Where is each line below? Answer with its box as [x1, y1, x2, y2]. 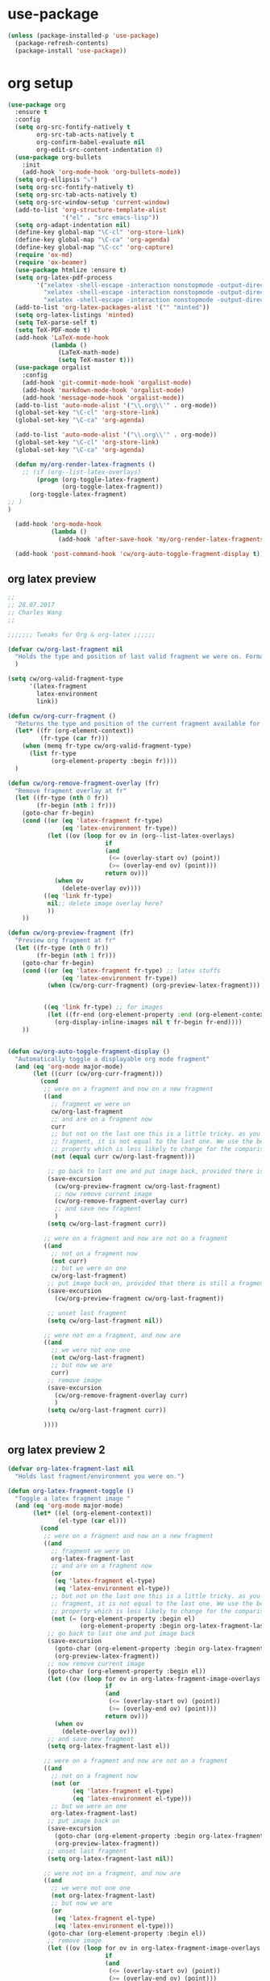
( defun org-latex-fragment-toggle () [7, 1486, 135, 1495]
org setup [7, 74, 73, 92]
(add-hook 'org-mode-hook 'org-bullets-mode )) [22, 168, 181, 176]
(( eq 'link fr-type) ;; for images [43, 1003, 163, 1011]
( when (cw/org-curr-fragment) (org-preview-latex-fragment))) [47, 981, 261, 990]
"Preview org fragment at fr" [15, 937, 116, 945]
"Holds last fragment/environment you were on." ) [15, 1472, 185, 1480]
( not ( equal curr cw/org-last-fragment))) [50, 1153, 196, 1161]
